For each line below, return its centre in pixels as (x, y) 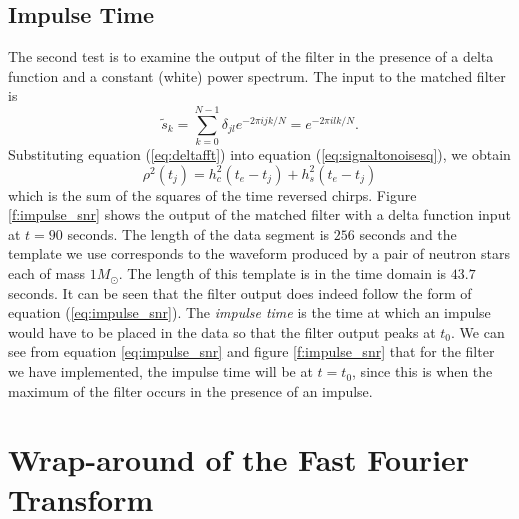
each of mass (47, 273)
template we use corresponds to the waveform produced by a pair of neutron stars (259, 253)
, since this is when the (422, 371)
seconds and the (408, 233)
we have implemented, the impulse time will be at (160, 371)
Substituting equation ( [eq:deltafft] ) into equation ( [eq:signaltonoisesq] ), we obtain (259, 154)
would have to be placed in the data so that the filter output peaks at (222, 331)
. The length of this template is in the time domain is (282, 273)
